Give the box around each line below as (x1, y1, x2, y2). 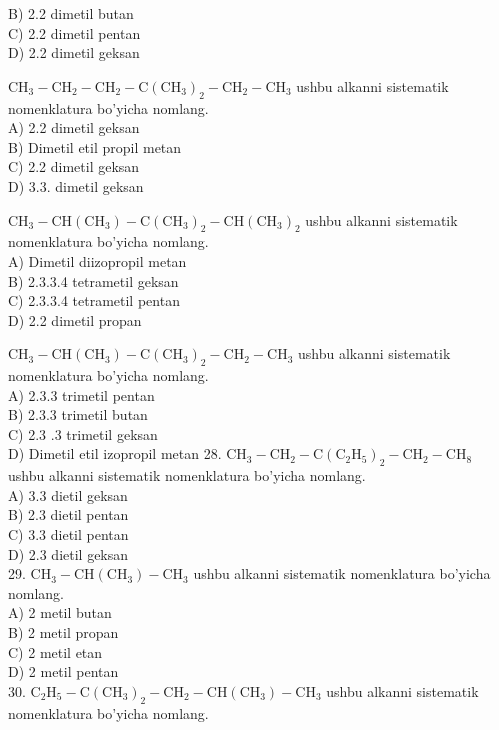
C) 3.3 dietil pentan (8, 524, 129, 545)
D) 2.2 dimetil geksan (8, 42, 140, 63)
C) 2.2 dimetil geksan (8, 156, 140, 177)
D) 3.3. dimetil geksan (8, 175, 144, 196)
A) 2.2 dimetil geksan (8, 117, 140, 138)
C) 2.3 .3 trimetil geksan (8, 423, 158, 444)
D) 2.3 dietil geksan (8, 543, 129, 564)
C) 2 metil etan (8, 641, 103, 662)
